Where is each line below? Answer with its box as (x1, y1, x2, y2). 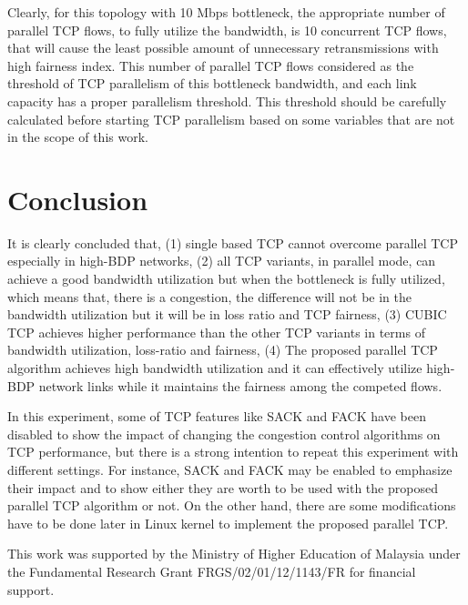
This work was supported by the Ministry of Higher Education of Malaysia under (7, 544, 461, 563)
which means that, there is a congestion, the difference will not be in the (7, 287, 412, 306)
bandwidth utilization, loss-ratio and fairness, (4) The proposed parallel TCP (7, 340, 438, 359)
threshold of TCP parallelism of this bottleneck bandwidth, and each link (7, 74, 417, 93)
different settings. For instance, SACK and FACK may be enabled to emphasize (7, 460, 453, 479)
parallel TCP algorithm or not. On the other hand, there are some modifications (7, 496, 456, 515)
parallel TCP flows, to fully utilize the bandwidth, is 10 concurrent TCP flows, (7, 20, 447, 39)
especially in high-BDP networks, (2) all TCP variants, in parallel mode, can (7, 251, 436, 270)
